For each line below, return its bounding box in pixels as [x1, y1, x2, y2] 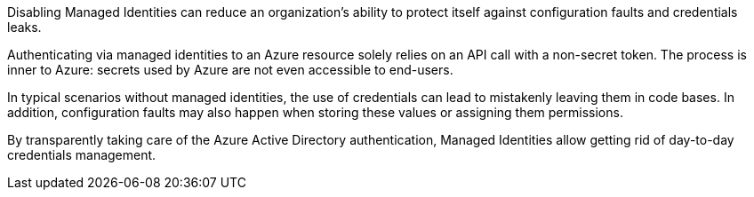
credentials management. [7, 147, 156, 162]
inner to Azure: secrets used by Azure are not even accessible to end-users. [7, 62, 453, 77]
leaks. [7, 20, 42, 35]
